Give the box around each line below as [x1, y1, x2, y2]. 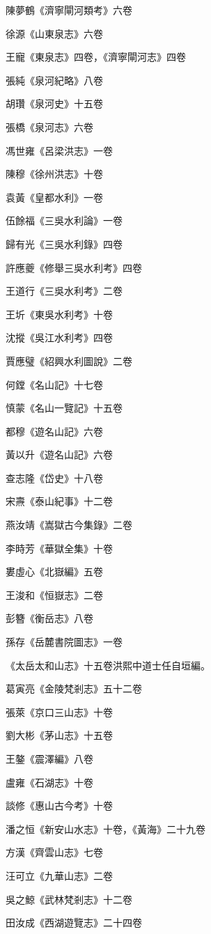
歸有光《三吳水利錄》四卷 [6, 236, 123, 251]
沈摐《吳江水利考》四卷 [6, 330, 113, 345]
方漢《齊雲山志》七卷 [6, 845, 103, 859]
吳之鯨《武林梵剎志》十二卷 [6, 892, 132, 906]
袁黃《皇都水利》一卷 [6, 189, 103, 204]
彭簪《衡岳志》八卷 [6, 611, 93, 625]
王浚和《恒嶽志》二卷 [6, 587, 103, 602]
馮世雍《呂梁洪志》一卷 [6, 143, 113, 157]
